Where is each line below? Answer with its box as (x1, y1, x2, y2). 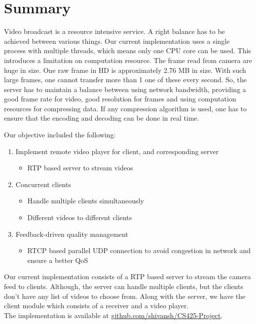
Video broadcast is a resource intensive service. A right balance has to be (4, 26, 225, 36)
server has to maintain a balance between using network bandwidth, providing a (4, 84, 246, 94)
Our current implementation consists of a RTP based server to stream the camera (4, 271, 251, 282)
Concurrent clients (15, 179, 71, 189)
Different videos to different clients (27, 212, 132, 223)
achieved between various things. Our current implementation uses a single (4, 35, 230, 46)
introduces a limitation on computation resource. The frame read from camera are (4, 55, 252, 65)
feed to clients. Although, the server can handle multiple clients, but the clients (4, 281, 243, 291)
